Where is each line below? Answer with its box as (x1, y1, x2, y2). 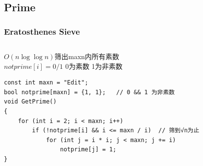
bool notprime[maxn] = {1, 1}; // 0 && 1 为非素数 (4, 88, 175, 96)
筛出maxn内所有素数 (54, 51, 120, 61)
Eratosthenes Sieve (4, 25, 80, 37)
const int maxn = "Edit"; (4, 79, 88, 86)
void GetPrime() (4, 98, 57, 105)
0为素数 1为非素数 (65, 61, 123, 71)
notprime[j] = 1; (60, 146, 117, 153)
